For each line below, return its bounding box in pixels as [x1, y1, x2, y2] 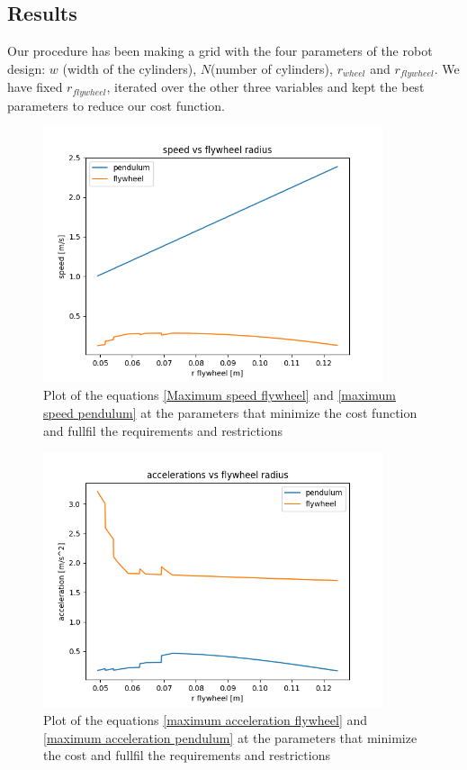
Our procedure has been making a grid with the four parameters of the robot [7, 41, 433, 60]
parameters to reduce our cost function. [7, 95, 225, 114]
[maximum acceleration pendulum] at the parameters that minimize [43, 728, 418, 747]
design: [7, 59, 46, 77]
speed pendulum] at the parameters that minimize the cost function [43, 403, 418, 421]
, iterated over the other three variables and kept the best [106, 77, 425, 96]
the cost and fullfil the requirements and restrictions [43, 746, 330, 765]
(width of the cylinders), [62, 59, 197, 77]
